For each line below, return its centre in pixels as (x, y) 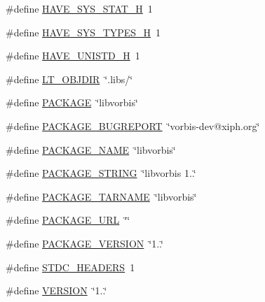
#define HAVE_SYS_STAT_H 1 (79, 8)
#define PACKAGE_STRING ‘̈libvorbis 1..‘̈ (101, 173)
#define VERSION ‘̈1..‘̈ (56, 290)
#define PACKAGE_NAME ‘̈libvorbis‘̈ (91, 149)
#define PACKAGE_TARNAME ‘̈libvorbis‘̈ (101, 196)
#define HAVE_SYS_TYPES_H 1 (83, 32)
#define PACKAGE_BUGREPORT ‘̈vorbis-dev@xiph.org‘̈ (133, 125)
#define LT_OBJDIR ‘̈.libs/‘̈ (69, 79)
